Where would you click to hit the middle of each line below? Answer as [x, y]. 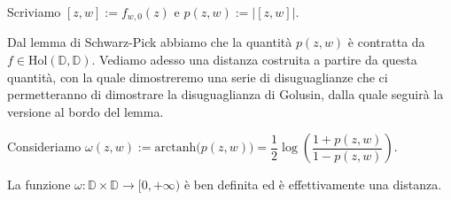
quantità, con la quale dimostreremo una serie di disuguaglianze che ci [198, 77]
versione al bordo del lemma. [86, 111]
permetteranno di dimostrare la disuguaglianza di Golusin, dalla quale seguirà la [225, 94]
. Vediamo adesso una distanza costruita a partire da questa [254, 60]
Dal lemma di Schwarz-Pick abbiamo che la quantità [150, 42]
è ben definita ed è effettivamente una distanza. [313, 185]
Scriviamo [34, 12]
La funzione [39, 185]
